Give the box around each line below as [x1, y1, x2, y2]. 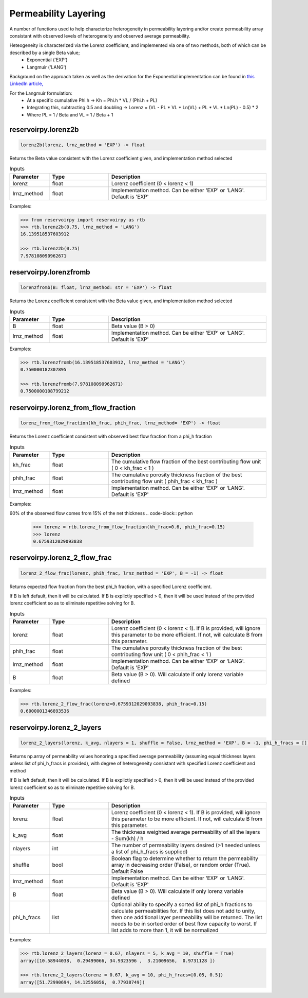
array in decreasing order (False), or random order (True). [111, 862, 251, 869]
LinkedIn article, [9, 80, 44, 87]
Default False [111, 868, 143, 875]
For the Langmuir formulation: [9, 90, 73, 96]
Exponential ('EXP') [27, 57, 68, 63]
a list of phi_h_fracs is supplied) [111, 848, 188, 855]
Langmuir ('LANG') [27, 64, 67, 70]
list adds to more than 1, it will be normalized [111, 927, 219, 934]
